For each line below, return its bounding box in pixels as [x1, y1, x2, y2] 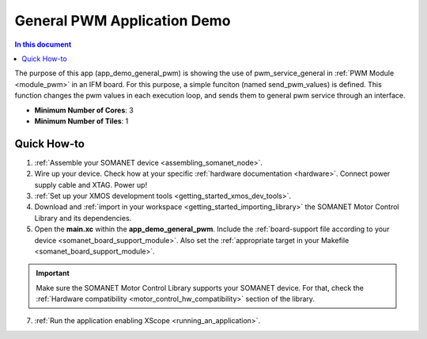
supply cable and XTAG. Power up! [34, 180, 148, 189]
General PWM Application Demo [14, 12, 231, 29]
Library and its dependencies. [34, 213, 132, 223]
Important [36, 269, 70, 278]
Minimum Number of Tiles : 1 [34, 116, 129, 126]
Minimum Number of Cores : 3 [34, 105, 134, 115]
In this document [14, 40, 72, 49]
